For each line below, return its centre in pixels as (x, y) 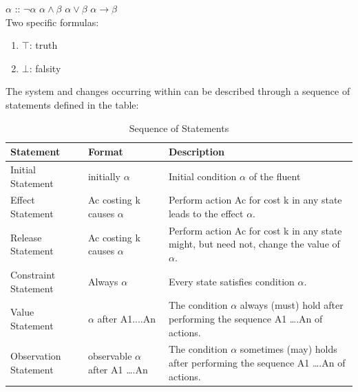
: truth (43, 45)
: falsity (45, 68)
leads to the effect (206, 214)
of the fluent (275, 176)
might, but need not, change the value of (254, 244)
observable (110, 356)
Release (26, 237)
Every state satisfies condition (231, 281)
